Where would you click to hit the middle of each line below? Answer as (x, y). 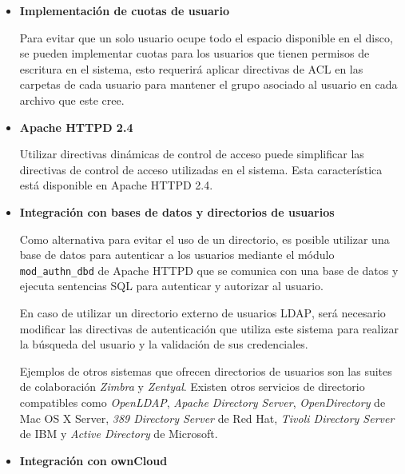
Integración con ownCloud (93, 460)
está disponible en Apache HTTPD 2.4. (116, 185)
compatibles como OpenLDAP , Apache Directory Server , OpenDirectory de (202, 402)
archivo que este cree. (72, 100)
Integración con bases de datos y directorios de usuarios (177, 211)
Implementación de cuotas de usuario (125, 10)
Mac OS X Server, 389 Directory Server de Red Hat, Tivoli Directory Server (207, 418)
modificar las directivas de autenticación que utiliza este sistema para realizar (209, 328)
